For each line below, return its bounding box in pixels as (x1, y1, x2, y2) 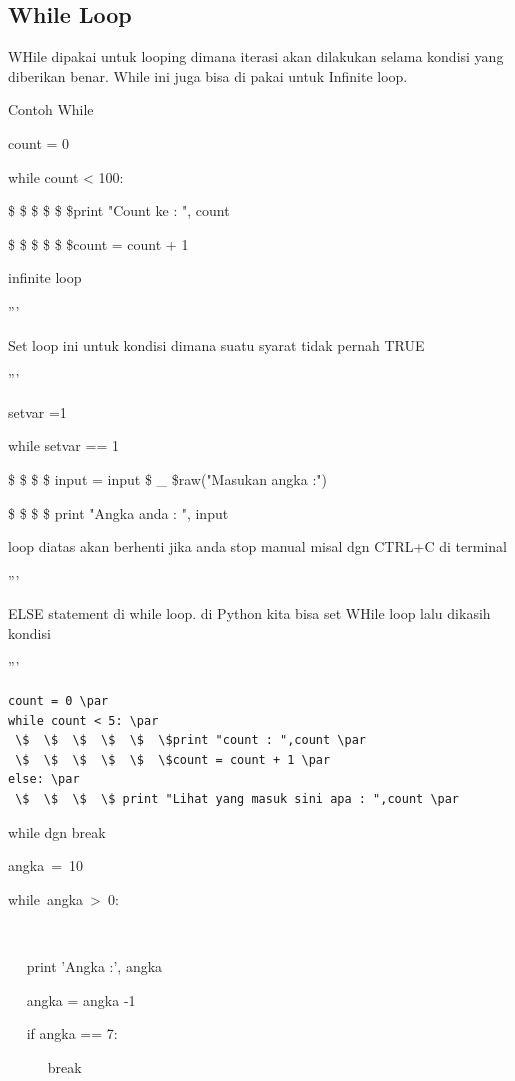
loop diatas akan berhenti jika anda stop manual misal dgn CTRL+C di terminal (8, 536, 507, 557)
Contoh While (8, 99, 94, 120)
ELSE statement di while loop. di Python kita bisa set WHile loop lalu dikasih (8, 603, 491, 624)
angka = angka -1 (26, 989, 136, 1010)
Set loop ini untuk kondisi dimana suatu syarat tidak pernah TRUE (8, 334, 425, 355)
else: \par (8, 772, 80, 787)
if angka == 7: (26, 1023, 118, 1044)
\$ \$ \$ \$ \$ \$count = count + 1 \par (15, 752, 331, 767)
